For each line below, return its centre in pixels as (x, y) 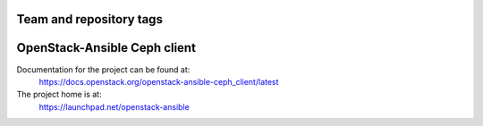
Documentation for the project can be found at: (103, 69)
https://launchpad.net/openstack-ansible (114, 106)
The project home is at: (59, 95)
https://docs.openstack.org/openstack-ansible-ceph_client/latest (159, 81)
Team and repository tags (89, 19)
